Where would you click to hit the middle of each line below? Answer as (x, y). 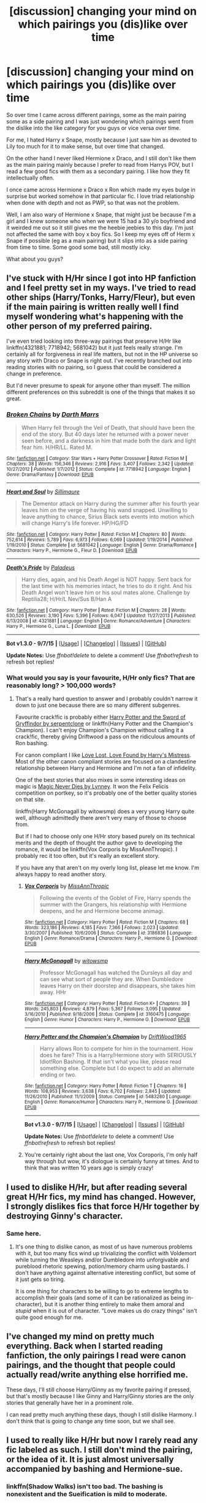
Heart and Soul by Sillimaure (43, 492)
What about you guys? (35, 259)
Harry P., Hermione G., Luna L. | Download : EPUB (59, 627)
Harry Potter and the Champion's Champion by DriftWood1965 (105, 1037)
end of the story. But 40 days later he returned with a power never (105, 434)
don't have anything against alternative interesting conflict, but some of (105, 1273)
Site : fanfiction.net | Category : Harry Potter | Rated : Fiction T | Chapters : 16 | (105, 1086)
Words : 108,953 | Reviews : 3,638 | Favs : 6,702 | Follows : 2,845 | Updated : (103, 1092)
